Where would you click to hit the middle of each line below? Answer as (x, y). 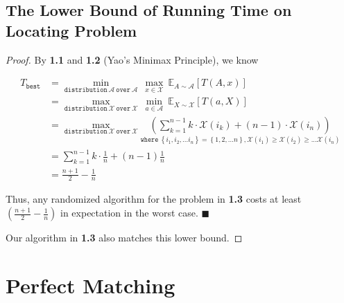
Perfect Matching (91, 285)
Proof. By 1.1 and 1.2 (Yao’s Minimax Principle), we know (132, 59)
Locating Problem (71, 30)
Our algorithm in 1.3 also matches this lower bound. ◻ (124, 238)
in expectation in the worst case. (129, 213)
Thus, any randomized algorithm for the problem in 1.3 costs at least (154, 199)
